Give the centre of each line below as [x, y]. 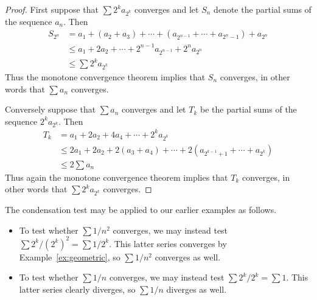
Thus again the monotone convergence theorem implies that [117, 177]
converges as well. [188, 256]
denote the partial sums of [263, 9]
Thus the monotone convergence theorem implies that [105, 76]
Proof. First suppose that [52, 9]
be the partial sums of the [248, 109]
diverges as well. [197, 289]
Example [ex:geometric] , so [70, 256]
